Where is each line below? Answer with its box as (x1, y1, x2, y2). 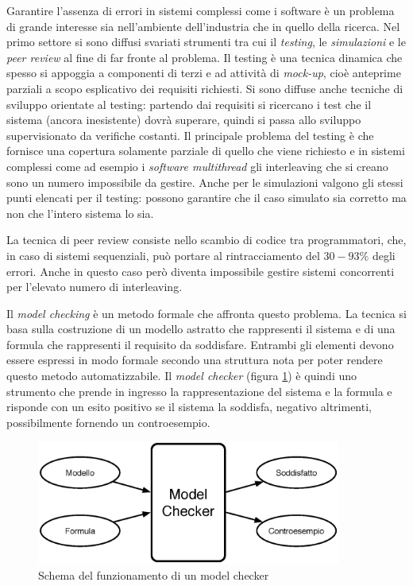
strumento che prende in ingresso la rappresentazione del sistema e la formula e (6, 382, 392, 399)
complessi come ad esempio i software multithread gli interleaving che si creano (6, 157, 388, 174)
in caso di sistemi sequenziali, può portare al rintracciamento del (6, 246, 320, 263)
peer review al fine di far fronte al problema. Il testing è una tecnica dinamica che (6, 49, 403, 65)
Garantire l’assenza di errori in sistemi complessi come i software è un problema (6, 2, 395, 18)
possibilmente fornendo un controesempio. (6, 413, 210, 430)
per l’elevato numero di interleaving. (6, 278, 183, 295)
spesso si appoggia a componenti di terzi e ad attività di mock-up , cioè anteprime (6, 64, 401, 81)
